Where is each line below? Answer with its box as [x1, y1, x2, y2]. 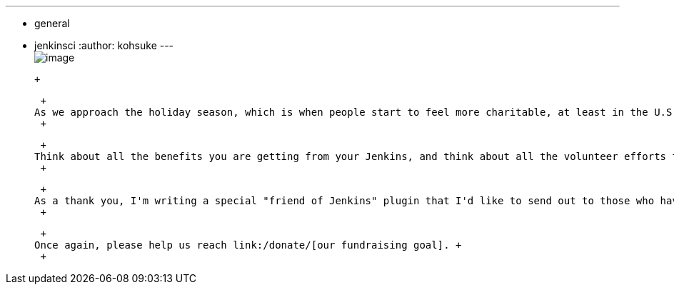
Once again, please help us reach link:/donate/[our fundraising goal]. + [34, 239, 462, 251]
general [34, 17, 70, 29]
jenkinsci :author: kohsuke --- [34, 39, 174, 51]
